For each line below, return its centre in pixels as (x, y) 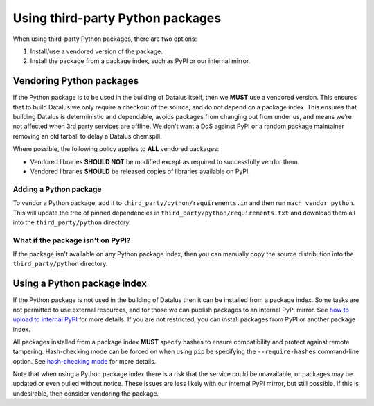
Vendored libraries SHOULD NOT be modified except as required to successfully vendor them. (165, 161)
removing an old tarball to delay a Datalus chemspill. (87, 136)
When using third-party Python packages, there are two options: (105, 39)
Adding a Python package (57, 189)
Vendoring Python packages (76, 81)
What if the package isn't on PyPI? (72, 240)
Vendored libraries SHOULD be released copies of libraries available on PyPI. (140, 171)
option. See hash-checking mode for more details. (84, 361)
